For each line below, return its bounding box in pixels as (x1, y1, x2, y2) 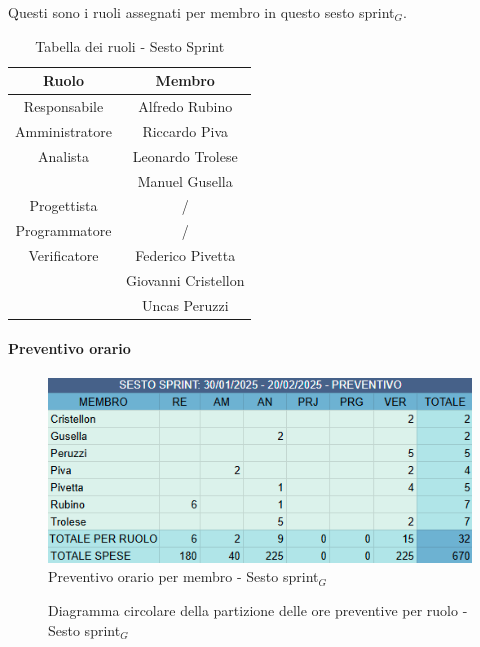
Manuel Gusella (137, 170, 233, 191)
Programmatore (15, 220, 112, 241)
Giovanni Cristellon (126, 269, 245, 290)
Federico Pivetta (135, 245, 236, 266)
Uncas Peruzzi (141, 294, 229, 315)
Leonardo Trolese (132, 145, 238, 166)
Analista (37, 145, 90, 166)
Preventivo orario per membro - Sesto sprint (48, 566, 319, 587)
